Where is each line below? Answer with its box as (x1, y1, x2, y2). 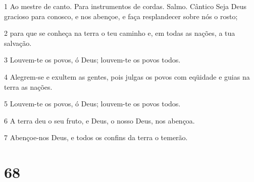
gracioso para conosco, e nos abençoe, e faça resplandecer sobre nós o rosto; (4, 11, 238, 21)
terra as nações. (4, 81, 53, 92)
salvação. (4, 37, 32, 48)
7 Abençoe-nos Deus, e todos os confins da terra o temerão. (4, 132, 188, 143)
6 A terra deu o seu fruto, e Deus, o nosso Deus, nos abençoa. (4, 115, 195, 126)
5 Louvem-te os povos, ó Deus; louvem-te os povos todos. (4, 98, 181, 109)
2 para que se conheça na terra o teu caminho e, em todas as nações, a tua (4, 28, 235, 38)
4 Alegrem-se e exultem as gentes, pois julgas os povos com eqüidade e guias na (4, 71, 250, 82)
